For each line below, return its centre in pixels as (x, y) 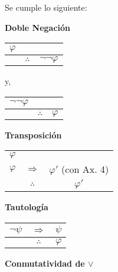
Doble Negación (38, 27)
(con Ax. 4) (85, 169)
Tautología (27, 207)
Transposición (33, 135)
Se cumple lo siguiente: (46, 7)
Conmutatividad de (45, 263)
